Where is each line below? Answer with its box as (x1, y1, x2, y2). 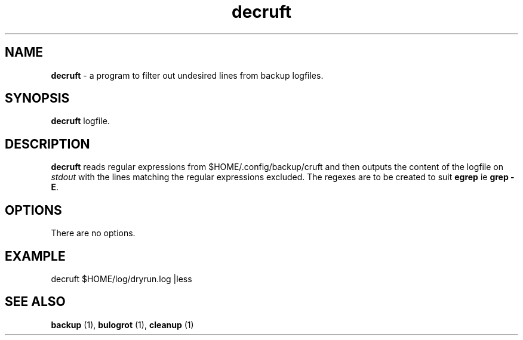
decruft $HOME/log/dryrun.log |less (51, 273, 192, 284)
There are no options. (51, 228, 136, 239)
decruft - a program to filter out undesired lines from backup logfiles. (51, 70, 324, 81)
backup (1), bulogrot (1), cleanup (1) (51, 319, 194, 330)
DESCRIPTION (5, 136, 90, 152)
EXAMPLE (5, 248, 66, 264)
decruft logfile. (51, 116, 110, 126)
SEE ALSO (5, 294, 66, 310)
